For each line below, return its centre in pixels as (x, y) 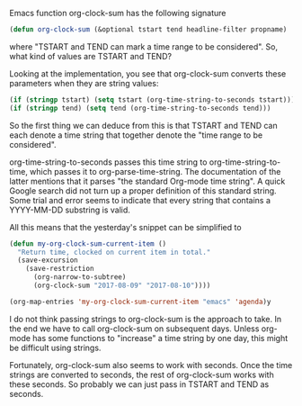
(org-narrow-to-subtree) (80, 277)
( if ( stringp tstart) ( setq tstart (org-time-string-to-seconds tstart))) (152, 99)
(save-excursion (48, 260)
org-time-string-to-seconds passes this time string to (108, 162)
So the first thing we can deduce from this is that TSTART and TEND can (143, 125)
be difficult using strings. (55, 347)
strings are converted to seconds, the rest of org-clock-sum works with (142, 374)
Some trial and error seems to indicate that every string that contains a (140, 200)
